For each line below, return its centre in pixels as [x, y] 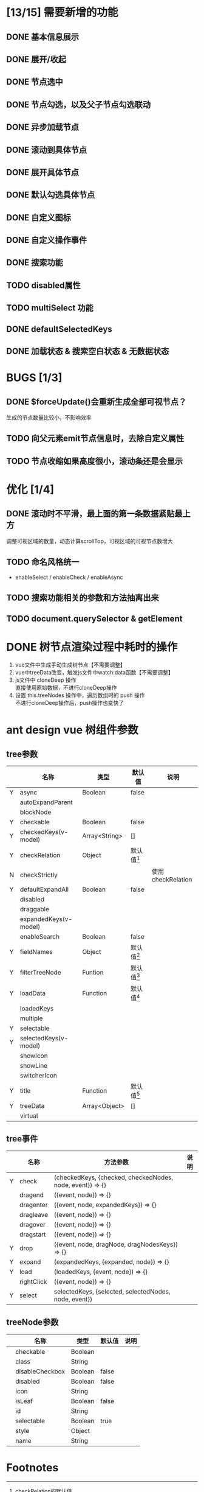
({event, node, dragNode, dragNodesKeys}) [116, 1244]
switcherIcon [39, 1075]
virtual [29, 1116]
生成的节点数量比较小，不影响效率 [49, 418]
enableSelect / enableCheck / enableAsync [69, 577]
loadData [33, 993]
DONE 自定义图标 [39, 218]
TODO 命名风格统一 [43, 562]
